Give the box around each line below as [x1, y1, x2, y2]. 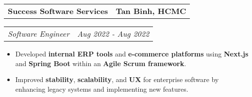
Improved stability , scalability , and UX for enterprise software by [15, 74, 219, 84]
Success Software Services [8, 5, 108, 16]
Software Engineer [8, 28, 69, 39]
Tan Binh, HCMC [116, 5, 186, 16]
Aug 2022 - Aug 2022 [77, 28, 150, 39]
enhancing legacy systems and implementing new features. [15, 83, 188, 94]
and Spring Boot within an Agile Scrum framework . [15, 58, 186, 68]
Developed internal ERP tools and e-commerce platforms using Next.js [15, 49, 249, 58]
